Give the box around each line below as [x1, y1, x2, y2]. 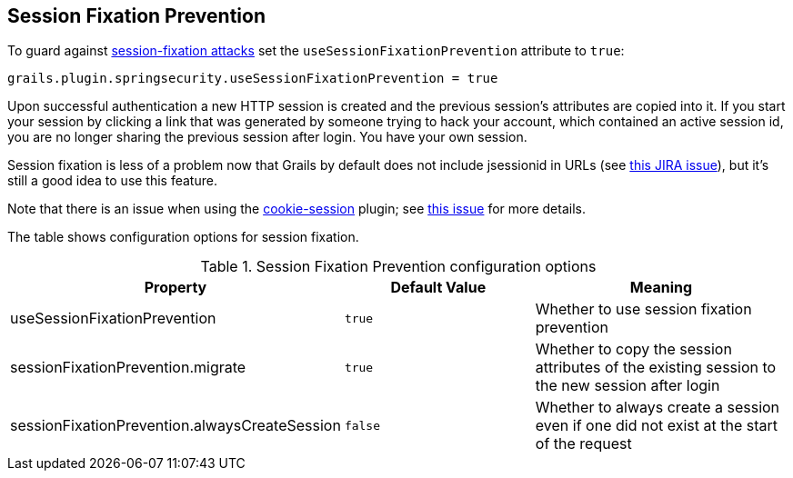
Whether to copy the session [535, 340, 732, 359]
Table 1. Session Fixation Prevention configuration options [200, 257, 597, 276]
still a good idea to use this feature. [7, 173, 217, 189]
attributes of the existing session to [535, 358, 777, 377]
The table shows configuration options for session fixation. [7, 229, 359, 245]
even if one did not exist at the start [535, 416, 778, 435]
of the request [535, 434, 632, 453]
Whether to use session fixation [535, 300, 752, 319]
